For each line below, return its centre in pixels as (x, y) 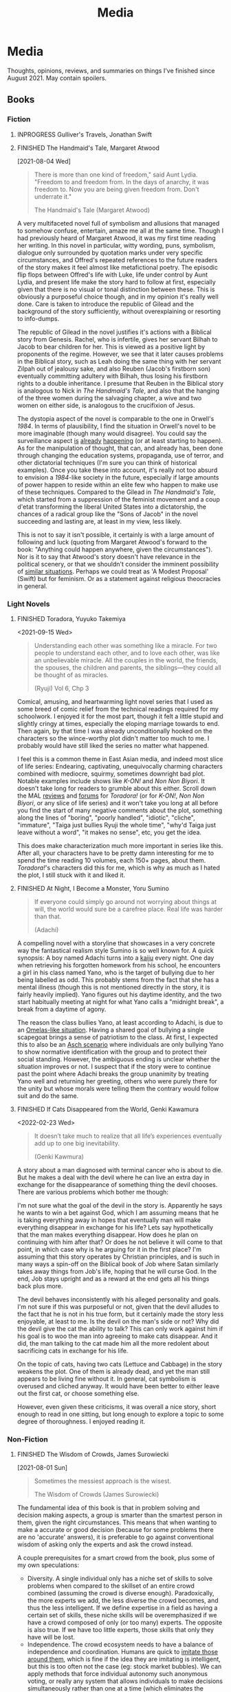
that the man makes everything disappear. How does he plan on (107, 1234)
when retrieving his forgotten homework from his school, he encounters (119, 965)
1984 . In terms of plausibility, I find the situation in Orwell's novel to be (117, 426)
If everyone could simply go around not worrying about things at (125, 901)
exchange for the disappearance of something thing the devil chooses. (117, 1184)
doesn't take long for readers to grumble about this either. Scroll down (117, 788)
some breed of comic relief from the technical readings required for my (118, 709)
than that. (48, 916)
